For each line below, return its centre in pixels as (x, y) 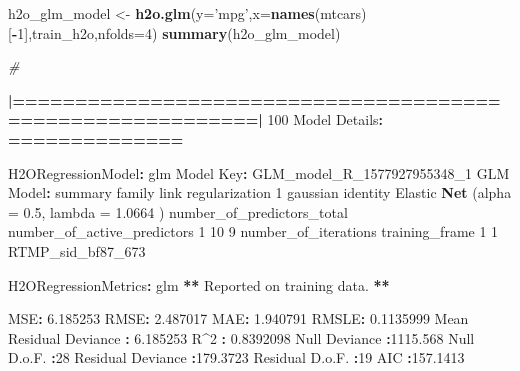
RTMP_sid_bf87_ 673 (77, 250)
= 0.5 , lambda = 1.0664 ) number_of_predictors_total (178, 211)
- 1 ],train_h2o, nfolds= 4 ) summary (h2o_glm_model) (176, 32)
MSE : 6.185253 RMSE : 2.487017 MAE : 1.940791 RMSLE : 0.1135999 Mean (238, 318)
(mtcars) (340, 13)
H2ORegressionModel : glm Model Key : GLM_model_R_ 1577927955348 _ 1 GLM (259, 172)
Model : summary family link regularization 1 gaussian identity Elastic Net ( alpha (260, 192)
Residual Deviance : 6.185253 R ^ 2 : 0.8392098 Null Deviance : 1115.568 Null (241, 337)
